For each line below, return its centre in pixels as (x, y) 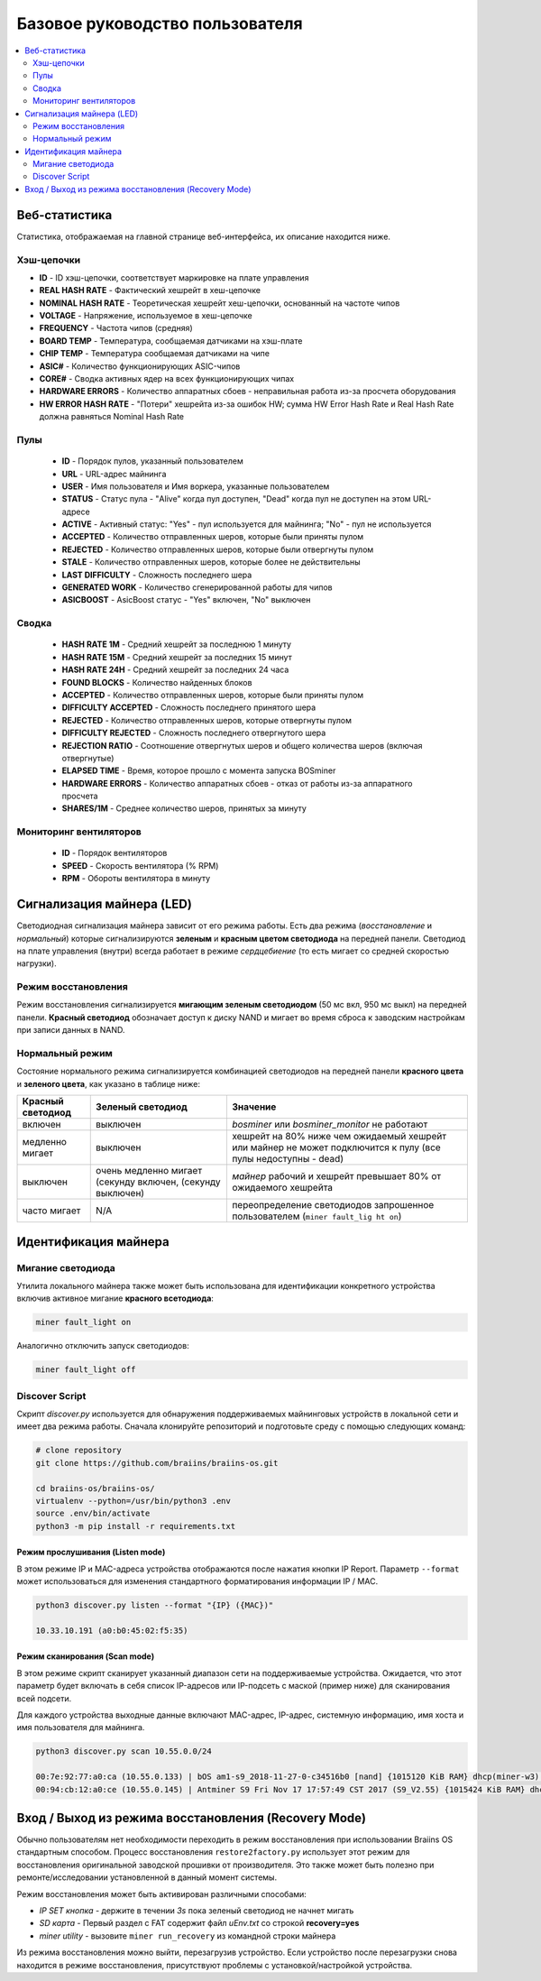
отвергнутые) (88, 758)
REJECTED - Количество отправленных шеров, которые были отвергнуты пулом (218, 549)
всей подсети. (44, 1698)
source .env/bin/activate (93, 1514)
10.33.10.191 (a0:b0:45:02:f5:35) (112, 1630)
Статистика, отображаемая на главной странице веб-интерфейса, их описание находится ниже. (204, 236)
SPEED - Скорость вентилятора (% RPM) (140, 865)
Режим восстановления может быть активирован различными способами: (161, 1893)
